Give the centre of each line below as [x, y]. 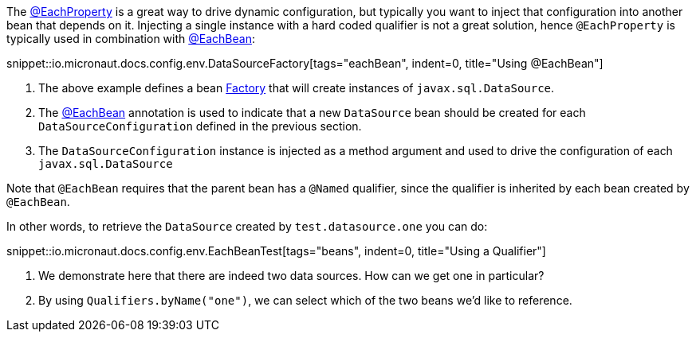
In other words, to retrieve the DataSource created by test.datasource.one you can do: [247, 226]
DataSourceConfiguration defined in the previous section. [200, 126]
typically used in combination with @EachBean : [131, 39]
